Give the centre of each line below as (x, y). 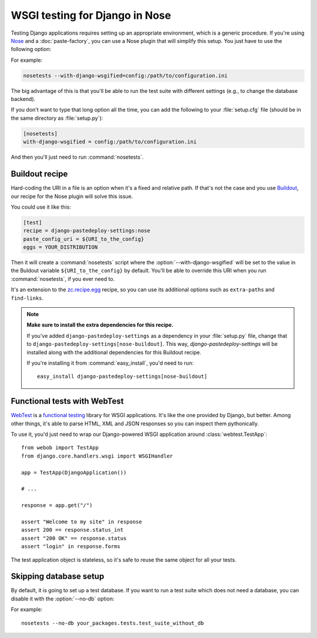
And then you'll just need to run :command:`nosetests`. (77, 157)
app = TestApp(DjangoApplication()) (74, 472)
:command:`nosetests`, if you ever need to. (63, 278)
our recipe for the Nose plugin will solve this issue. (72, 196)
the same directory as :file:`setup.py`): (57, 118)
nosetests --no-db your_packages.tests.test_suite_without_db (113, 623)
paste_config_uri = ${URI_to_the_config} (84, 239)
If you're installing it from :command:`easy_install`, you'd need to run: (110, 363)
